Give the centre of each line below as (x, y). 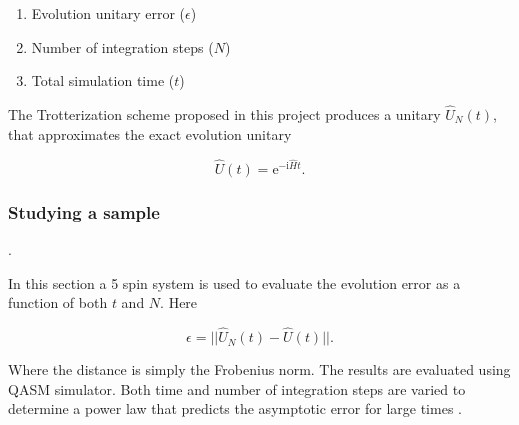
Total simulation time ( (103, 80)
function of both (58, 302)
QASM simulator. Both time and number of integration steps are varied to (237, 388)
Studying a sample (84, 211)
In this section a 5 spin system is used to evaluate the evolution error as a (234, 282)
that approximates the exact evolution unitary (150, 133)
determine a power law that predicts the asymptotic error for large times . (235, 408)
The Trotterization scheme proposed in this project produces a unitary (224, 114)
